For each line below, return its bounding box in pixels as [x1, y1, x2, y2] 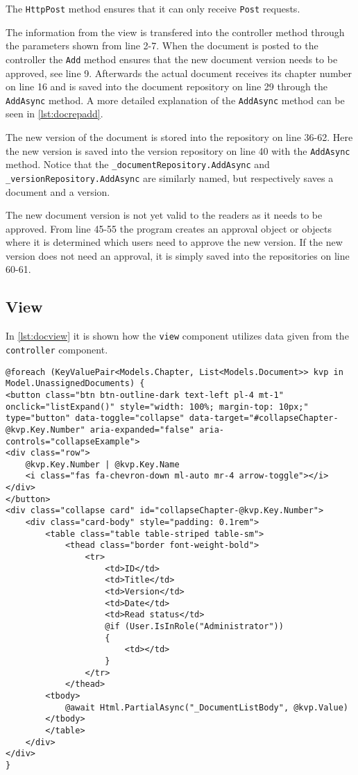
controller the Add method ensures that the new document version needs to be [6, 51, 338, 66]
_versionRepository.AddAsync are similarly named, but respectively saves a [6, 170, 334, 185]
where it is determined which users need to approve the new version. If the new [6, 235, 343, 249]
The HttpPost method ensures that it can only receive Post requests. [6, 1, 300, 15]
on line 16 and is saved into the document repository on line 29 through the [6, 79, 327, 94]
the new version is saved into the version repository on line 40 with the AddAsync [6, 143, 350, 158]
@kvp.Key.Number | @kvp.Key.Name [25, 459, 180, 469]
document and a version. [6, 184, 110, 199]
